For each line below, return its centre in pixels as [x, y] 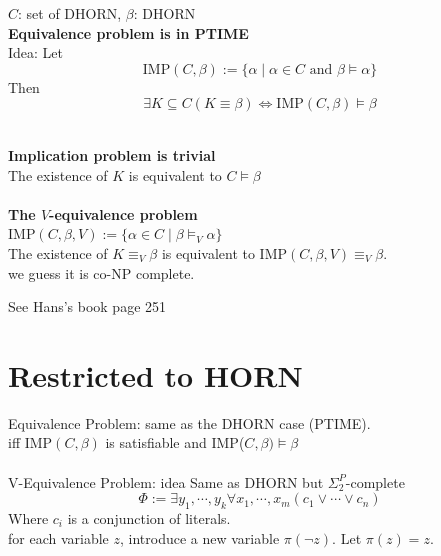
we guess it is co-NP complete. [101, 272]
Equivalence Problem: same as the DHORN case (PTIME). [189, 422]
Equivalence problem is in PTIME [128, 32]
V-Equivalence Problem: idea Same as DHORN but [166, 481]
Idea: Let [36, 52]
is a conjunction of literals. [149, 518]
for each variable [58, 537]
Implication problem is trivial [112, 154]
